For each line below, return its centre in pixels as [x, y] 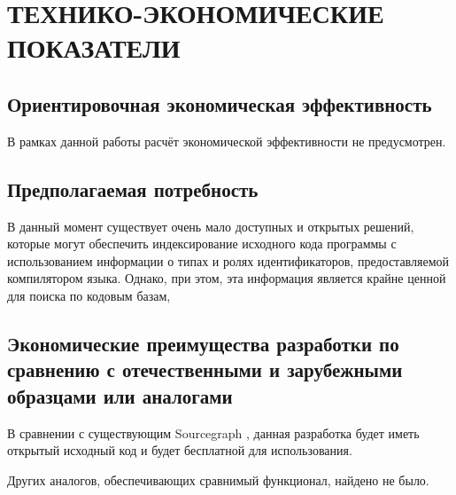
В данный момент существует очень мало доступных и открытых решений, [211, 226]
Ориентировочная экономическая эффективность [220, 103]
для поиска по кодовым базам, [89, 295]
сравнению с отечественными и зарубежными [205, 369]
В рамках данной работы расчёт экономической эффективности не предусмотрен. [227, 141]
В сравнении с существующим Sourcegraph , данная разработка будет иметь [213, 432]
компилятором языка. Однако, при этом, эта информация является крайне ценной [227, 278]
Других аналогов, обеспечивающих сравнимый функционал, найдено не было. [218, 479]
